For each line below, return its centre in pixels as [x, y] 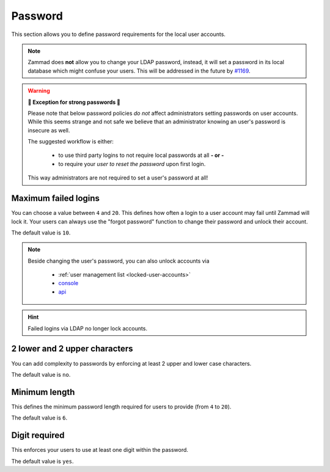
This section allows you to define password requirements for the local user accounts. [119, 34]
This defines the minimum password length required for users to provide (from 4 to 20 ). [121, 407]
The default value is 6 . [39, 418]
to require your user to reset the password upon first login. [132, 164]
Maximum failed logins [56, 198]
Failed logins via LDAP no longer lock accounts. [88, 328]
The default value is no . [41, 374]
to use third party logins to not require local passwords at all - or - [141, 155]
